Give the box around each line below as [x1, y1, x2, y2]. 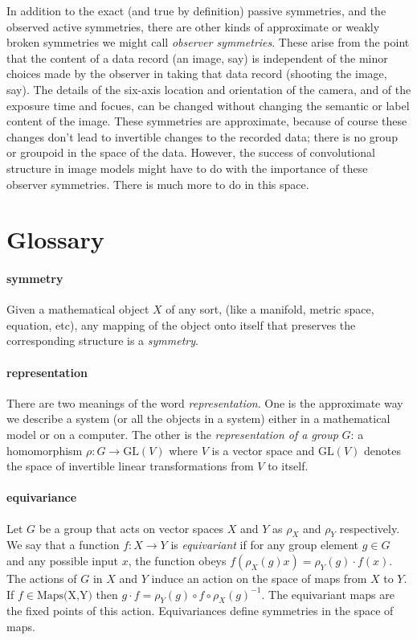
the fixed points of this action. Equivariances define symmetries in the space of [6, 602, 394, 619]
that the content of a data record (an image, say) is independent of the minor [6, 49, 388, 66]
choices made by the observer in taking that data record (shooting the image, [6, 65, 387, 82]
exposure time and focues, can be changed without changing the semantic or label [6, 96, 410, 113]
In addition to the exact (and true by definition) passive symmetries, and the [6, 2, 386, 18]
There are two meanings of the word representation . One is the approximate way [6, 394, 403, 411]
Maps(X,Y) [36, 589, 92, 601]
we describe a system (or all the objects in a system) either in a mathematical [6, 410, 390, 427]
